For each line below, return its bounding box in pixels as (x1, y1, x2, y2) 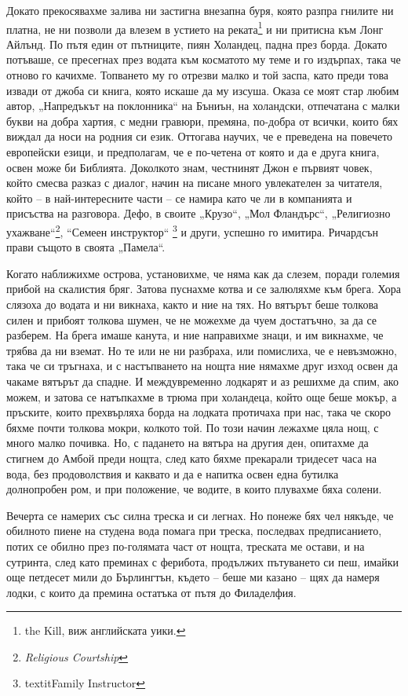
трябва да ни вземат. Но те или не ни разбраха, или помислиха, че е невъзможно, (6, 342, 397, 358)
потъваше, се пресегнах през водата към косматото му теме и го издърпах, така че (6, 51, 401, 68)
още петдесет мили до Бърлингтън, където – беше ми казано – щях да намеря (6, 569, 380, 585)
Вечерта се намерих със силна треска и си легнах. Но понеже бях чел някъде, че (6, 507, 394, 523)
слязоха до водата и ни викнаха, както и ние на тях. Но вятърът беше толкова (6, 296, 379, 312)
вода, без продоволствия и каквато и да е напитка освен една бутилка (6, 465, 339, 482)
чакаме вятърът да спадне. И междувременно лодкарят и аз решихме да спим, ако (6, 372, 399, 389)
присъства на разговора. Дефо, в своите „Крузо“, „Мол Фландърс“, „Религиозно (6, 205, 391, 222)
